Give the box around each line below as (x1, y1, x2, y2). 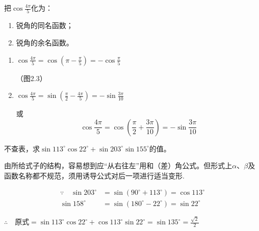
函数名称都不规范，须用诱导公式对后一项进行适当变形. (4, 170, 185, 181)
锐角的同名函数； (16, 20, 73, 31)
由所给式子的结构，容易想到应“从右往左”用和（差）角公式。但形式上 (4, 160, 232, 171)
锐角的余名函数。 (16, 37, 73, 47)
